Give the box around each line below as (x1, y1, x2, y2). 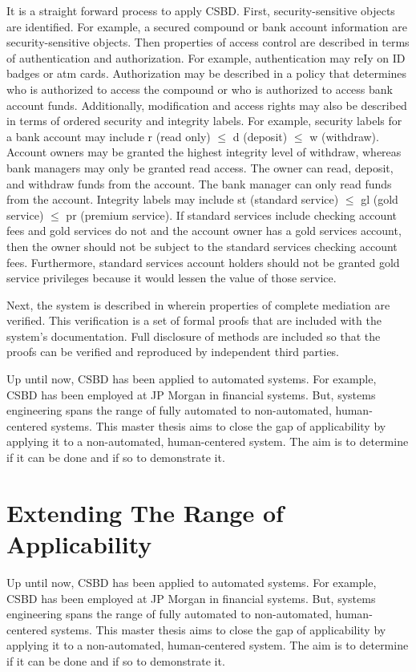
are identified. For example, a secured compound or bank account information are (6, 18, 407, 34)
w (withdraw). (309, 128, 379, 144)
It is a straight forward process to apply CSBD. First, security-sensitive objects (6, 2, 395, 18)
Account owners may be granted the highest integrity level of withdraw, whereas (6, 144, 402, 160)
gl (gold (361, 191, 398, 208)
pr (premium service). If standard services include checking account (66, 206, 398, 223)
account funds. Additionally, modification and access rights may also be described (6, 96, 407, 113)
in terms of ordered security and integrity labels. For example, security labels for (6, 112, 402, 129)
